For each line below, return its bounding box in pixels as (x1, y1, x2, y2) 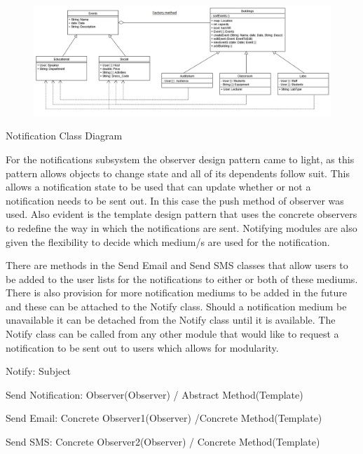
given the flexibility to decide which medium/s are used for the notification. (6, 234, 330, 249)
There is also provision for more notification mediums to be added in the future (6, 285, 348, 300)
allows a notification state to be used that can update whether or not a (6, 179, 311, 194)
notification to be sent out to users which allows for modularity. (6, 340, 279, 355)
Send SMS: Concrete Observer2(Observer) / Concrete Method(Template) (6, 434, 320, 449)
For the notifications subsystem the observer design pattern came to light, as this (6, 151, 355, 166)
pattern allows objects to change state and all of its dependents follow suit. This (6, 165, 350, 180)
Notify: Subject (6, 364, 71, 378)
